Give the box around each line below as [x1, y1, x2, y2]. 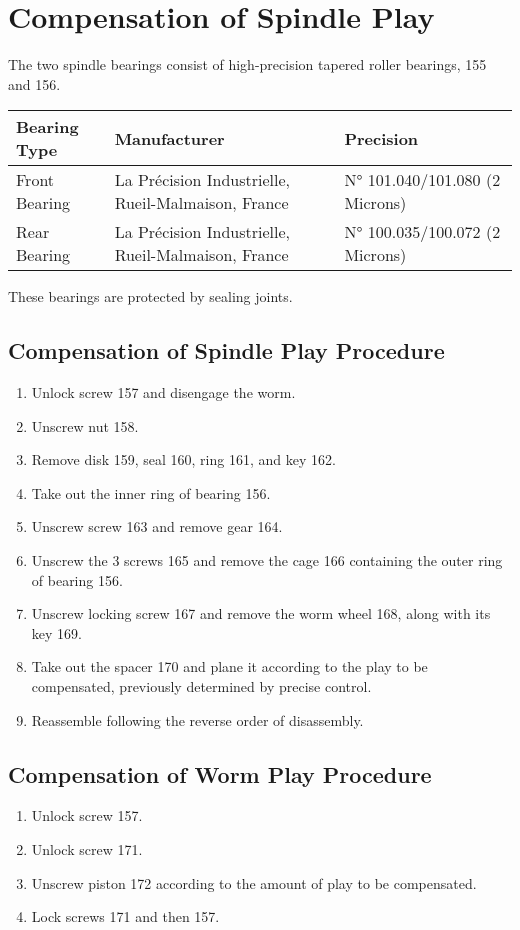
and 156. [8, 73, 61, 94]
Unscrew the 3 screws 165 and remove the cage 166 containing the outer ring [31, 550, 503, 571]
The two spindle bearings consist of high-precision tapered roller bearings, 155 [8, 54, 487, 75]
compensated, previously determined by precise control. [31, 676, 372, 697]
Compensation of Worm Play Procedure [8, 758, 432, 789]
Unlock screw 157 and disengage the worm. [31, 382, 296, 403]
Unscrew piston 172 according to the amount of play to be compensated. [31, 872, 477, 893]
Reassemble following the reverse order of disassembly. [31, 709, 364, 730]
